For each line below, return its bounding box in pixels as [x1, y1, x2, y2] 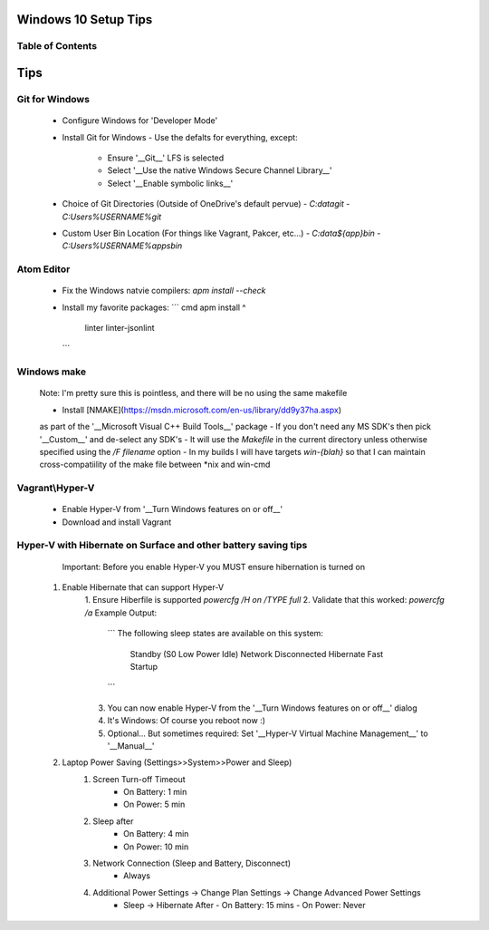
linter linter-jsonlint [84, 323, 155, 334]
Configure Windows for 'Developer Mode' [62, 115, 218, 126]
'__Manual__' [107, 740, 155, 751]
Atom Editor [16, 263, 71, 276]
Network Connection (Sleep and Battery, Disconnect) [92, 857, 292, 869]
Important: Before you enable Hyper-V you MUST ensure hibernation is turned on [62, 561, 366, 572]
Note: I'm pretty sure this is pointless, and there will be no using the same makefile [39, 388, 348, 399]
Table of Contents [16, 40, 98, 53]
